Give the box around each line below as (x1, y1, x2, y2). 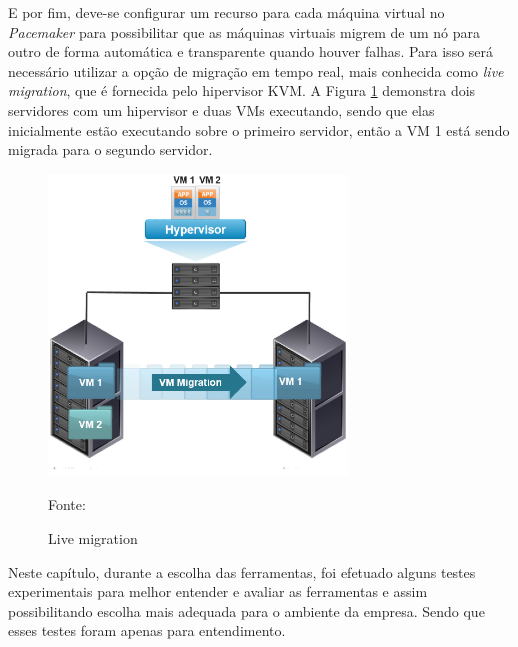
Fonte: (48, 494, 86, 515)
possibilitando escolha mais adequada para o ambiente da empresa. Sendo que (8, 600, 485, 621)
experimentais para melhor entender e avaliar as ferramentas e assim (8, 581, 428, 602)
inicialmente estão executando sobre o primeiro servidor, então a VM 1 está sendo (8, 119, 510, 140)
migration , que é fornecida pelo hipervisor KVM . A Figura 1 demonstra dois (8, 80, 476, 101)
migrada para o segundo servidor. (8, 139, 213, 160)
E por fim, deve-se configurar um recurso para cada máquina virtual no (8, 2, 445, 22)
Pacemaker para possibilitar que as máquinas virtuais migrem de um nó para (8, 21, 481, 42)
